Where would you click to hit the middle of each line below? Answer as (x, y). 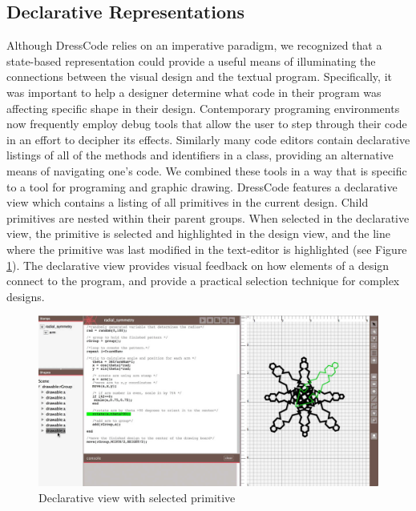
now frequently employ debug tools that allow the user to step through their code (207, 124)
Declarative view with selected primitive (137, 497)
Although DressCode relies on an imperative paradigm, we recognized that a (194, 45)
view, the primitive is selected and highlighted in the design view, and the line (198, 233)
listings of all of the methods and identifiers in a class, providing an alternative (200, 155)
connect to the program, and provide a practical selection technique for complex (203, 281)
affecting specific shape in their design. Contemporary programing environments (203, 108)
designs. (26, 296)
